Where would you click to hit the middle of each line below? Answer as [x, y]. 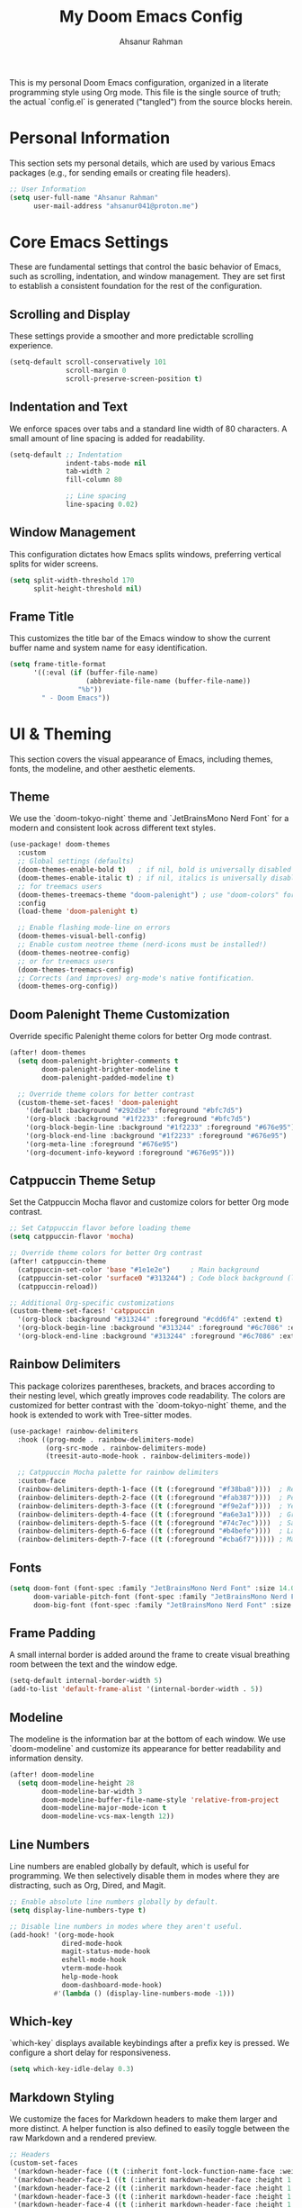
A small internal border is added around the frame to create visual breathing [150, 1655]
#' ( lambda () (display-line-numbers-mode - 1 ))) [144, 1993]
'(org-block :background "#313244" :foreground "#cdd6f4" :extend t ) [150, 1320]
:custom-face [42, 1481]
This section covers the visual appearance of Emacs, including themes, [141, 759]
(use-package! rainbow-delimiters [74, 1431]
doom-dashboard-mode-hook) [112, 1985]
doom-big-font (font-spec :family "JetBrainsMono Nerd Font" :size [162, 1605]
